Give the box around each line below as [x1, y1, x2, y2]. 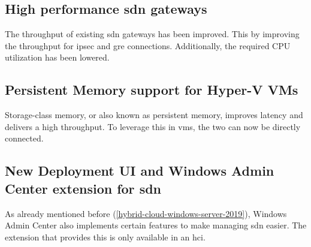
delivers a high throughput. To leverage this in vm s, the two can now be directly [5, 120, 301, 132]
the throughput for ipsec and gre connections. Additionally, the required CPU [5, 39, 291, 52]
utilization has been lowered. [5, 51, 110, 64]
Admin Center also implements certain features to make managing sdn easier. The [5, 219, 307, 231]
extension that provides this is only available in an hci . [5, 230, 206, 243]
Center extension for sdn [5, 179, 161, 197]
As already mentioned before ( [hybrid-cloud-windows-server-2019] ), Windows [5, 207, 287, 219]
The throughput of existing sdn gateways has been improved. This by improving [5, 28, 300, 40]
